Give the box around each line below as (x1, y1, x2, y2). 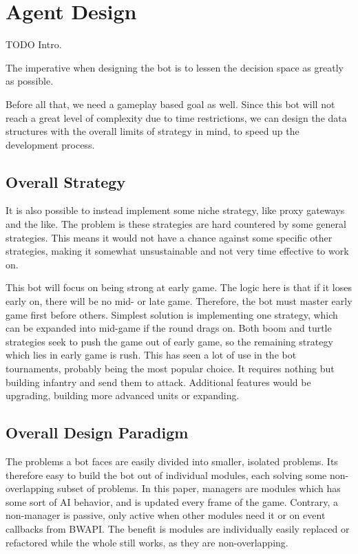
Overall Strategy (6, 171, 126, 192)
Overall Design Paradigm (6, 422, 189, 443)
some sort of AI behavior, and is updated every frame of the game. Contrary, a (6, 494, 339, 509)
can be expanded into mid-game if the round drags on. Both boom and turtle (6, 321, 332, 335)
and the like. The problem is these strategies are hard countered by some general (6, 217, 346, 231)
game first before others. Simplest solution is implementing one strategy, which (6, 307, 338, 321)
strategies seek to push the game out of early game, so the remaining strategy (6, 334, 333, 348)
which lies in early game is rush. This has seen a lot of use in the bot (6, 348, 297, 362)
